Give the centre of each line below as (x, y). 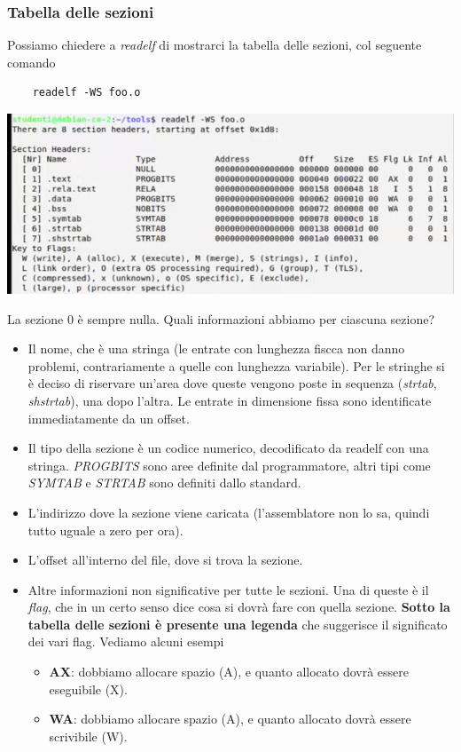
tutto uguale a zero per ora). (105, 530)
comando (31, 62)
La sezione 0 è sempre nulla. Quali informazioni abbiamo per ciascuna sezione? (221, 318)
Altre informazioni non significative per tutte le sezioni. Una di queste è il (228, 589)
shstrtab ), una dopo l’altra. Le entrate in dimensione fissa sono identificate (230, 400)
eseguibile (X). (88, 689)
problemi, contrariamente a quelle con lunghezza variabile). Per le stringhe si (236, 365)
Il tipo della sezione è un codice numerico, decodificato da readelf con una (228, 448)
